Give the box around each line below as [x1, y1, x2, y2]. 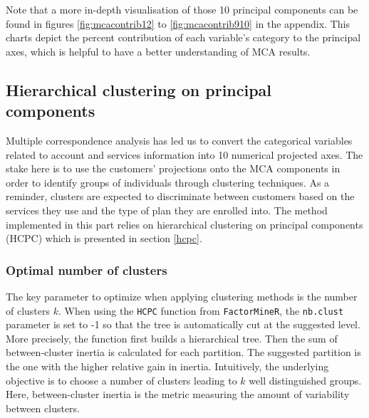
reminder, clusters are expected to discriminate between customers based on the [6, 189, 355, 204]
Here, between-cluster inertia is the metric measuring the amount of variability [6, 387, 350, 402]
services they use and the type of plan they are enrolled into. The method [6, 202, 328, 217]
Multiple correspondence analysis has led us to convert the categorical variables [6, 132, 353, 147]
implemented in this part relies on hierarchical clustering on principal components [6, 216, 363, 231]
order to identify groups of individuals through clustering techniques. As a [6, 174, 330, 189]
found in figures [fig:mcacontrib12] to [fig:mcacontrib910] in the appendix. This [6, 16, 350, 31]
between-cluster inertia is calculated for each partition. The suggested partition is [6, 345, 361, 360]
